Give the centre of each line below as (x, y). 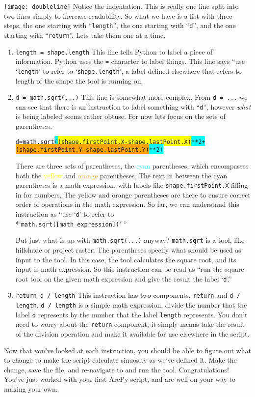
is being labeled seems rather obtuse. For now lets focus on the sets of (120, 116)
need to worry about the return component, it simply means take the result (130, 324)
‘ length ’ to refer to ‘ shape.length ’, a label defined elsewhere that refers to (128, 71)
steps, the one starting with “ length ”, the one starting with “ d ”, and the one (120, 25)
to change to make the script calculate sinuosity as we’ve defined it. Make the (120, 360)
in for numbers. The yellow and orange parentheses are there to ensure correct (133, 194)
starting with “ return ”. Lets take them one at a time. (85, 35)
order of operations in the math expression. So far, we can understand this (127, 204)
